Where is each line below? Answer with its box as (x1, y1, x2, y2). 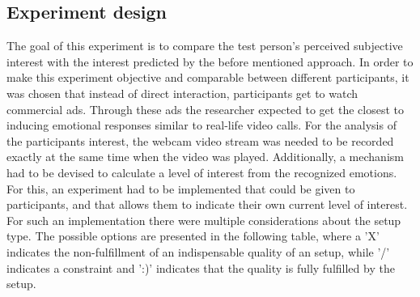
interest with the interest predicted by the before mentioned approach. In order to (6, 53, 414, 70)
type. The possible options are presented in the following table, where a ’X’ (6, 227, 380, 244)
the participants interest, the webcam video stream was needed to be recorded (6, 132, 394, 149)
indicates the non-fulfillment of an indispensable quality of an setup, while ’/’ (6, 243, 390, 260)
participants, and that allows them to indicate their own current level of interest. (6, 196, 408, 213)
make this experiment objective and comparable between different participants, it (6, 69, 409, 86)
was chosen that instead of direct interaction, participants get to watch (6, 84, 358, 101)
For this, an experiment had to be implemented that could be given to (6, 180, 355, 197)
